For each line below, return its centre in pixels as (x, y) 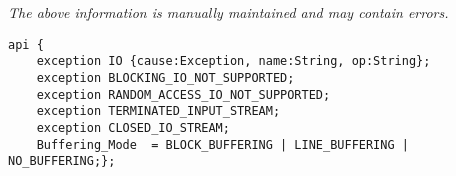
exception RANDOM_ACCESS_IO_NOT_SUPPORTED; (183, 94)
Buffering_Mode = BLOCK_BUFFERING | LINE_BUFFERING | (222, 144)
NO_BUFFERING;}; (62, 161)
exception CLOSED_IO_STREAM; (133, 127)
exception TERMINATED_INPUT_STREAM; (158, 111)
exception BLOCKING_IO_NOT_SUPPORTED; (165, 77)
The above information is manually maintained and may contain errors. (228, 12)
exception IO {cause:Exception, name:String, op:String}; (233, 61)
